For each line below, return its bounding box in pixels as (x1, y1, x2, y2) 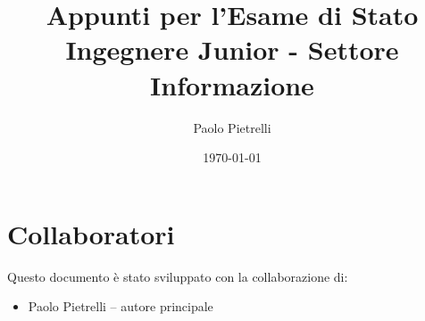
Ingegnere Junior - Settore (65, 31, 399, 68)
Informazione (150, 66, 314, 103)
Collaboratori (7, 215, 175, 251)
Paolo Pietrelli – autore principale (28, 297, 213, 316)
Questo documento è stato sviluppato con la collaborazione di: (7, 267, 348, 285)
